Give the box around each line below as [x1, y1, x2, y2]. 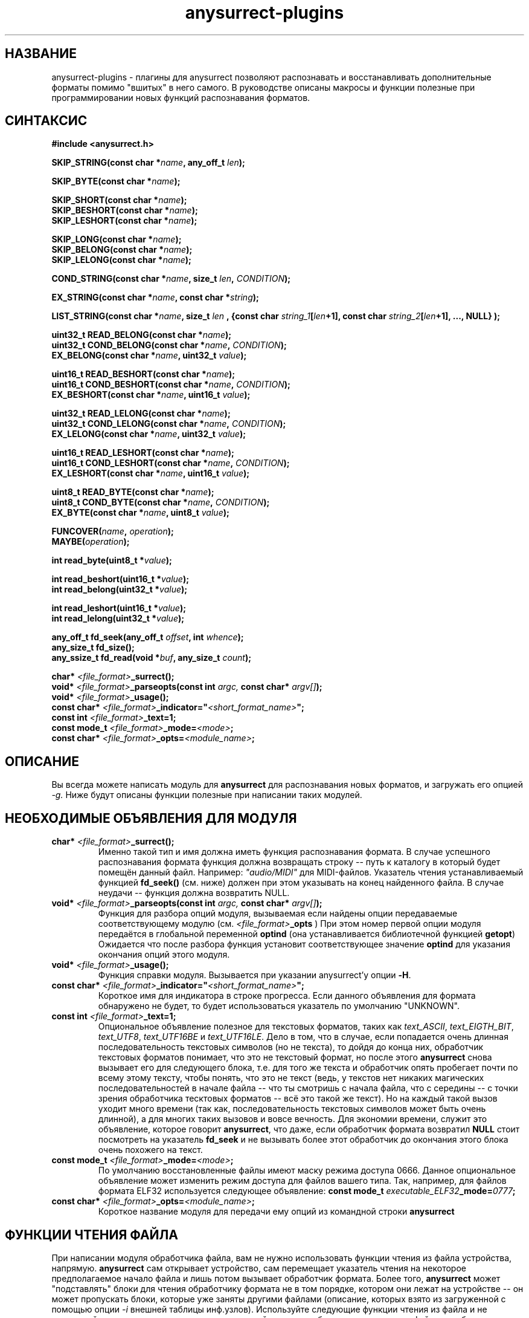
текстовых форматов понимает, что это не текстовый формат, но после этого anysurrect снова [98, 1052, 492, 1063]
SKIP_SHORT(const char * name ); [51, 195, 187, 206]
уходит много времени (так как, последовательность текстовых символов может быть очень [98, 1103, 486, 1114]
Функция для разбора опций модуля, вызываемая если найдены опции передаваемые [98, 908, 458, 919]
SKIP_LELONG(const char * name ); [51, 255, 191, 265]
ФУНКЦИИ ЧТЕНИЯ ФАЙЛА [5, 1227, 179, 1242]
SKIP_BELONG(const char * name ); [51, 244, 193, 255]
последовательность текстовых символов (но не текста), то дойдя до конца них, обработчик [98, 1042, 484, 1053]
